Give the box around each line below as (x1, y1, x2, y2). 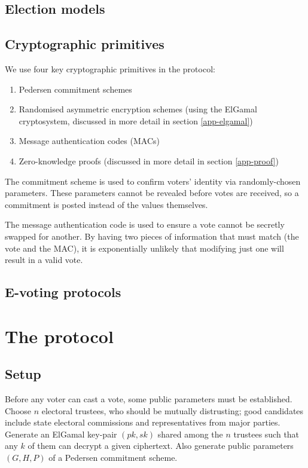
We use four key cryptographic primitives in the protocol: (5, 62, 215, 75)
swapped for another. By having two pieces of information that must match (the (5, 230, 299, 242)
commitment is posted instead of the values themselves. (5, 198, 208, 210)
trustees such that (233, 427, 300, 440)
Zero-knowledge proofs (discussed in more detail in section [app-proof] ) (19, 154, 279, 167)
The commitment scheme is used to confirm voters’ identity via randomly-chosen (5, 175, 301, 187)
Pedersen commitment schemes (19, 82, 132, 95)
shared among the (157, 427, 223, 440)
